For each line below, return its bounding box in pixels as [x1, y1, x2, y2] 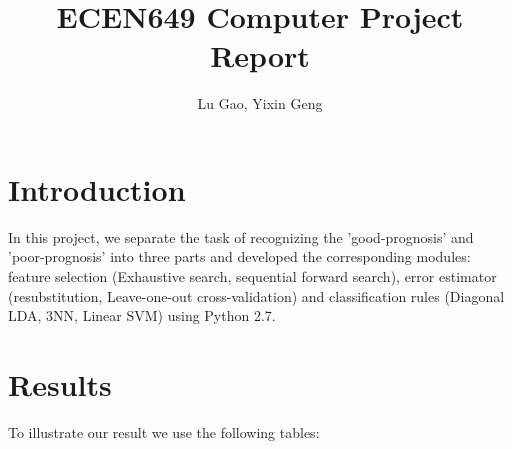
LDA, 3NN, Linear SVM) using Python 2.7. [8, 305, 276, 326]
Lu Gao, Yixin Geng [197, 93, 323, 114]
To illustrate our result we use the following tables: [8, 421, 320, 442]
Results [8, 364, 112, 404]
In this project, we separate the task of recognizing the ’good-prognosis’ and [8, 226, 474, 247]
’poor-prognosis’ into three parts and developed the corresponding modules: [8, 246, 471, 267]
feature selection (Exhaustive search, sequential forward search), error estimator [8, 266, 497, 287]
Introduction [8, 168, 186, 209]
